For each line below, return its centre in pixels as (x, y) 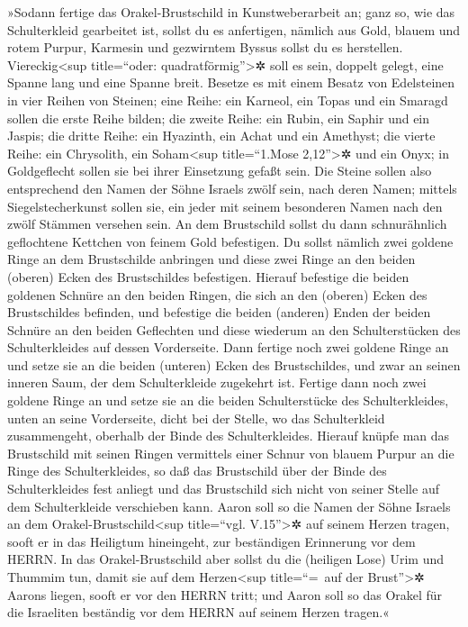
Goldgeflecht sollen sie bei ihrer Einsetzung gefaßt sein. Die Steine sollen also (220, 171)
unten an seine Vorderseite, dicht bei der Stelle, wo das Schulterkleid (196, 418)
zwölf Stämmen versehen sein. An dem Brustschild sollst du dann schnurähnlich (227, 224)
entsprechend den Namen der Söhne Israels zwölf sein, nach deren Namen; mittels (232, 188)
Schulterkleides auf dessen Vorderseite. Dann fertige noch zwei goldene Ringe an (228, 347)
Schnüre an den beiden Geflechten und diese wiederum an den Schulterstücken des (234, 329)
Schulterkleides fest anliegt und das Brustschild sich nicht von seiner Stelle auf (223, 489)
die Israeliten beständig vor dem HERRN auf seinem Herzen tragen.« (198, 612)
